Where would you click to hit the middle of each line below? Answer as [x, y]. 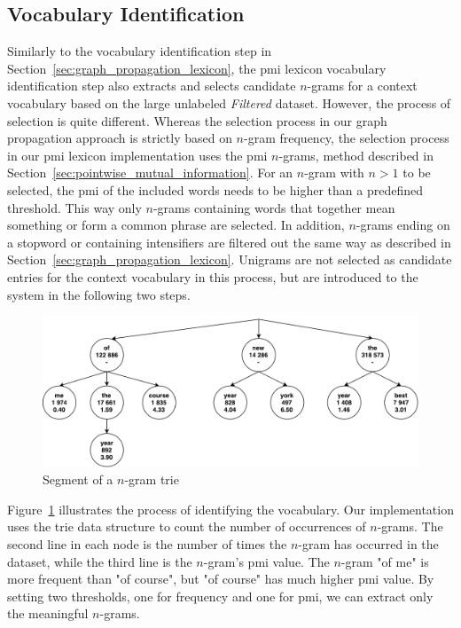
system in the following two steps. [99, 294]
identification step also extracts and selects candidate [152, 86]
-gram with [334, 173]
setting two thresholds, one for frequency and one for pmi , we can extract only [220, 596]
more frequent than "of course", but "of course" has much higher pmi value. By [221, 579]
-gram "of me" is [385, 561]
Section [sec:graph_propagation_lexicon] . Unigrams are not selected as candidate [230, 259]
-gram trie [152, 479]
